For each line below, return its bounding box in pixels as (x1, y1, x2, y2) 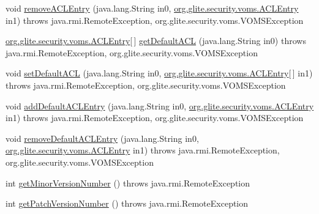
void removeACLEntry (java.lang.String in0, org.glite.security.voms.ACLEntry (6, 2, 299, 14)
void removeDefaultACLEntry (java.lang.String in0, (6, 131, 199, 144)
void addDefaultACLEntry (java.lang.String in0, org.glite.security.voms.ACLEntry (6, 99, 314, 112)
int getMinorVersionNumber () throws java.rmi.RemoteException (6, 176, 250, 189)
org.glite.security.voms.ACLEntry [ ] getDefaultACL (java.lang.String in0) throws (6, 34, 306, 47)
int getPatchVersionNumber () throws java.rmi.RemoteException (6, 197, 249, 210)
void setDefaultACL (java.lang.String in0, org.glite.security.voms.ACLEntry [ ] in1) (6, 67, 313, 79)
